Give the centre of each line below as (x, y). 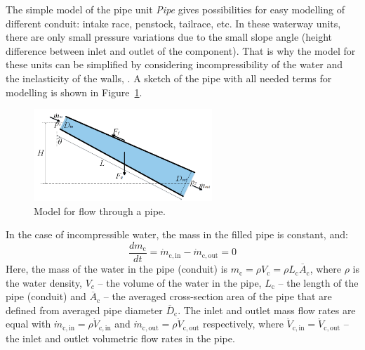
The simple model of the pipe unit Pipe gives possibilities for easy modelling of (175, 9)
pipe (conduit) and (46, 296)
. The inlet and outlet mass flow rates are (267, 310)
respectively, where (243, 324)
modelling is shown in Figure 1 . (74, 92)
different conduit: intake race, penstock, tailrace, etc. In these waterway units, (173, 23)
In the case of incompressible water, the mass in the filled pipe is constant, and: (177, 234)
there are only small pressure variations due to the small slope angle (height (169, 37)
